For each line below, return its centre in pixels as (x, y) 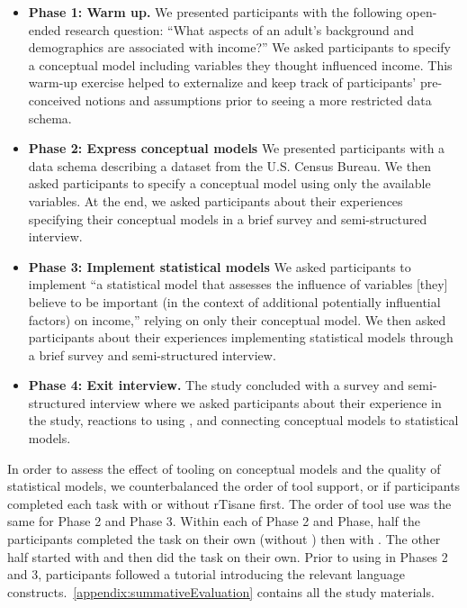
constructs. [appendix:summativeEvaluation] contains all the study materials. (221, 591)
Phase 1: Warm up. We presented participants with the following (215, 12)
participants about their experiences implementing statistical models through (241, 337)
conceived (55, 100)
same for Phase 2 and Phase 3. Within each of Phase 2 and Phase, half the (214, 521)
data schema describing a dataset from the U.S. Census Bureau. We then (229, 165)
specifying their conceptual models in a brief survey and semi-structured (228, 218)
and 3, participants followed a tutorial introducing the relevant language (207, 574)
